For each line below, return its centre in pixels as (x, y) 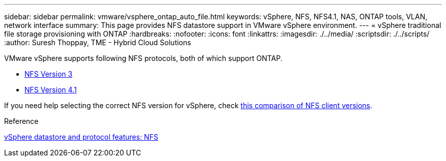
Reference (21, 121)
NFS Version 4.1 (51, 90)
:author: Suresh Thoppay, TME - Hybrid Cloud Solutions (98, 42)
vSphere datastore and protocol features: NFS (81, 137)
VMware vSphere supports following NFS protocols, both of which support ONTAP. (143, 58)
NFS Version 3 (49, 74)
